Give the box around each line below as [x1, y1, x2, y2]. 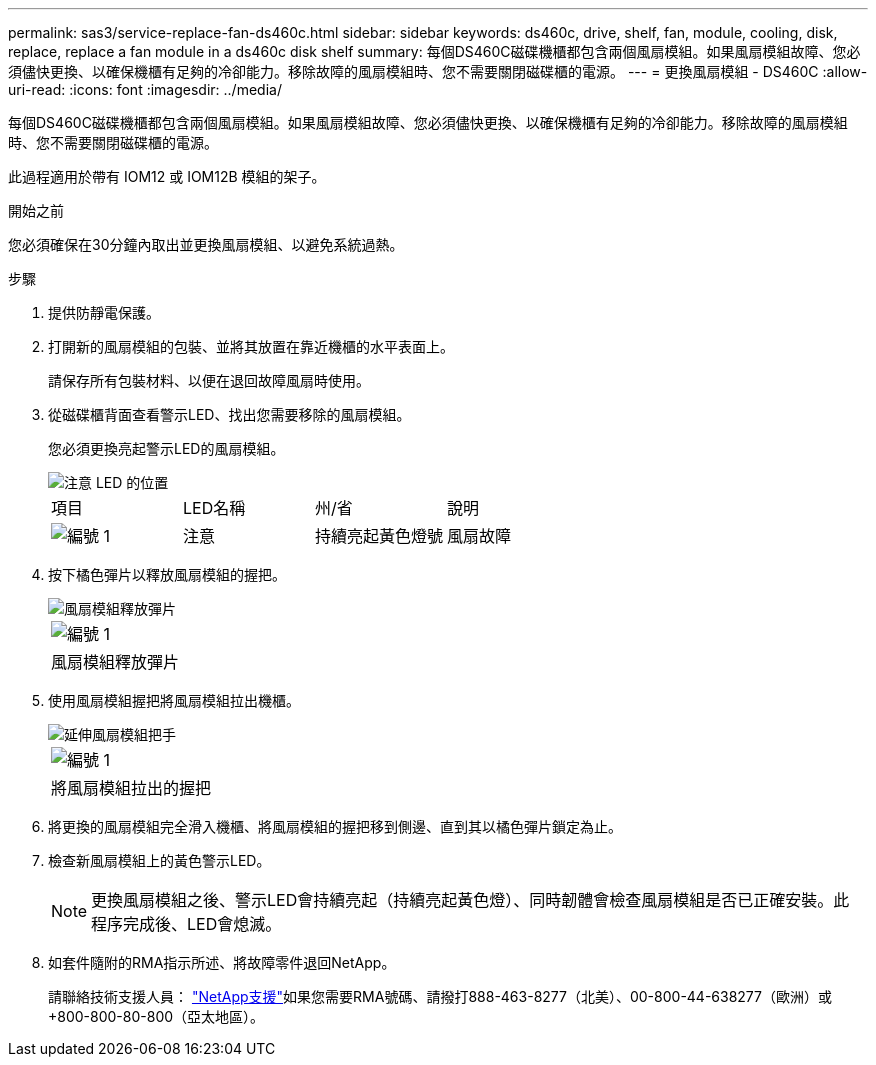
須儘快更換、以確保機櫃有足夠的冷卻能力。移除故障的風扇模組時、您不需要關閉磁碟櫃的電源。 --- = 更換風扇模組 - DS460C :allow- [8, 63, 868, 80]
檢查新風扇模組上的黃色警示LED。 [48, 852, 271, 869]
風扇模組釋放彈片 [51, 652, 180, 672]
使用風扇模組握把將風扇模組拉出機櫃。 [48, 692, 300, 709]
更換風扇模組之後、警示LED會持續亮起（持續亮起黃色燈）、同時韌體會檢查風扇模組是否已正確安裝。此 [91, 890, 850, 910]
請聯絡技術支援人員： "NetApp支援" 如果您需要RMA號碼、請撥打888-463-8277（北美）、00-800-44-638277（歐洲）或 [48, 988, 832, 1005]
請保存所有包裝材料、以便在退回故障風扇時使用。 [48, 372, 370, 389]
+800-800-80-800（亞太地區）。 [48, 1008, 265, 1025]
